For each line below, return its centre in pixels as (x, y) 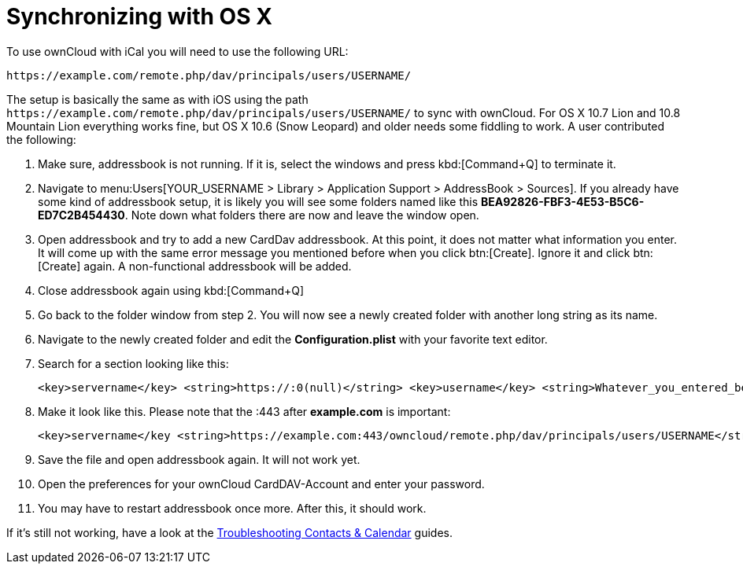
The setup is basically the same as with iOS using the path (157, 99)
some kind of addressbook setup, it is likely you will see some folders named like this (258, 201)
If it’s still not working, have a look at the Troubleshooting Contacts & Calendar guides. (229, 532)
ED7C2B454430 (81, 215)
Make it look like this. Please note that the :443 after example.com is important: (244, 411)
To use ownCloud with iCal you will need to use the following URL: (177, 51)
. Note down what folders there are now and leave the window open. (302, 215)
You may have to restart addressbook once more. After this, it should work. (232, 508)
